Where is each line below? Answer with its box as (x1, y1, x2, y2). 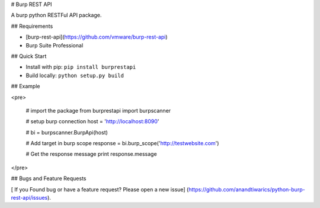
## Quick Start (11, 52, 47, 59)
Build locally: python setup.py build (25, 72, 124, 79)
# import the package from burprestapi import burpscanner (25, 107, 171, 114)
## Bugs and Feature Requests (11, 175, 87, 182)
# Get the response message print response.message (25, 151, 157, 158)
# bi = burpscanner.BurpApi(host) (25, 129, 108, 136)
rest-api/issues (11, 194, 48, 201)
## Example (11, 83, 40, 90)
